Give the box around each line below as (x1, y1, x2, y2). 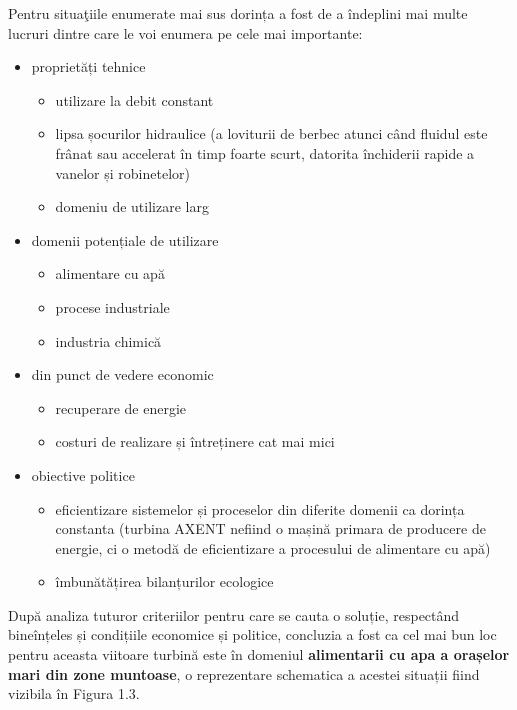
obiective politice (31, 464, 135, 485)
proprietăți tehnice (31, 56, 146, 77)
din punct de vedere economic (31, 364, 214, 385)
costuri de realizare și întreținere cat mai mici (55, 431, 335, 452)
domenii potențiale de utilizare (31, 229, 219, 250)
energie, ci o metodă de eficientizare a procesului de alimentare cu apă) (55, 537, 491, 558)
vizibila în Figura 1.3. (8, 683, 140, 704)
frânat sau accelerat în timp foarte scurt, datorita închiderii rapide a (55, 142, 475, 163)
